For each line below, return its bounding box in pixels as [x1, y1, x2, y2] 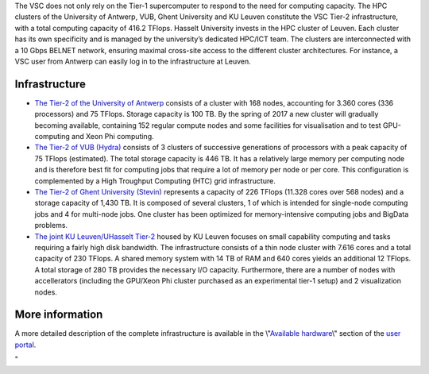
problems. [34, 221, 68, 230]
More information [14, 308, 103, 322]
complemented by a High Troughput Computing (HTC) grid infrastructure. [34, 175, 276, 186]
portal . [14, 340, 37, 349]
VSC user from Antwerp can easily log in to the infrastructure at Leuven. [14, 56, 252, 66]
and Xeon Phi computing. [71, 132, 154, 141]
